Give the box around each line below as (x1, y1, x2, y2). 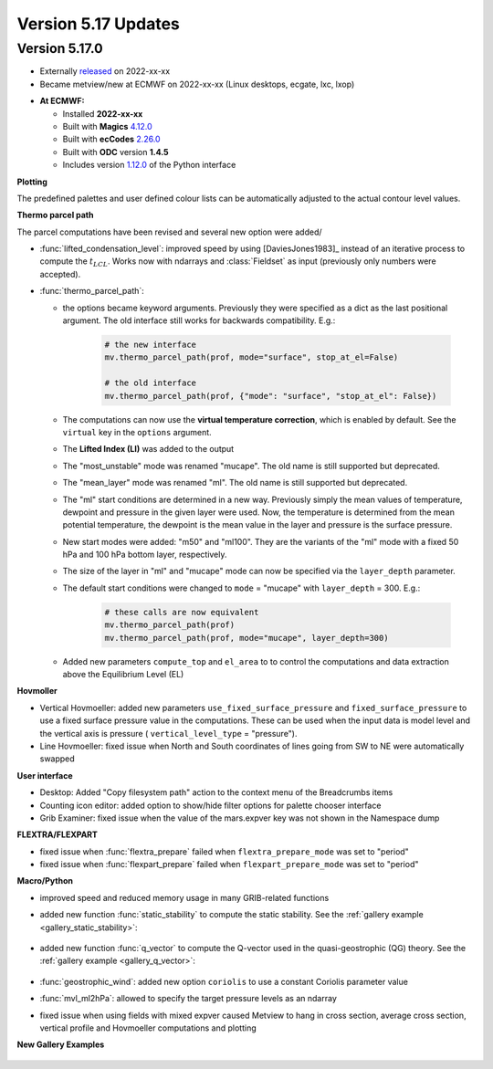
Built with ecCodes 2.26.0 (62, 133, 161, 145)
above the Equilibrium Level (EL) (62, 669, 184, 679)
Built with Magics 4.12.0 (62, 121, 152, 131)
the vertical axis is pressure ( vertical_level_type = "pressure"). (39, 728, 298, 739)
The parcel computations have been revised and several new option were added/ (16, 226, 323, 237)
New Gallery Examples (16, 1039, 105, 1050)
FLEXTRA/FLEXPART (16, 829, 98, 840)
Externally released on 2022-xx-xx (39, 66, 171, 77)
